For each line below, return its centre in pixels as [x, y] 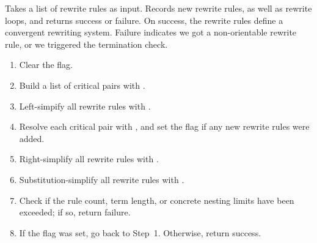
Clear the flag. [46, 65]
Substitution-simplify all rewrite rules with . [102, 179]
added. [32, 138]
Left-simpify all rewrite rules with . [85, 106]
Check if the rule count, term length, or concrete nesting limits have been [157, 200]
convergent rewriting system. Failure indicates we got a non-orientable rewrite [151, 32]
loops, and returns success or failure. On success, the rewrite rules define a [144, 20]
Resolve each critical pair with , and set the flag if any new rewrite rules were [164, 126]
